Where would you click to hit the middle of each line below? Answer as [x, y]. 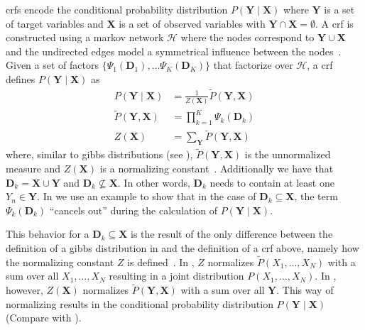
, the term [316, 196]
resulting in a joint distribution [176, 276]
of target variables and [55, 23]
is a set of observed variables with [192, 23]
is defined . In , [161, 262]
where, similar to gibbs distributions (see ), [99, 154]
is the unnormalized [288, 154]
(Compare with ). [44, 318]
